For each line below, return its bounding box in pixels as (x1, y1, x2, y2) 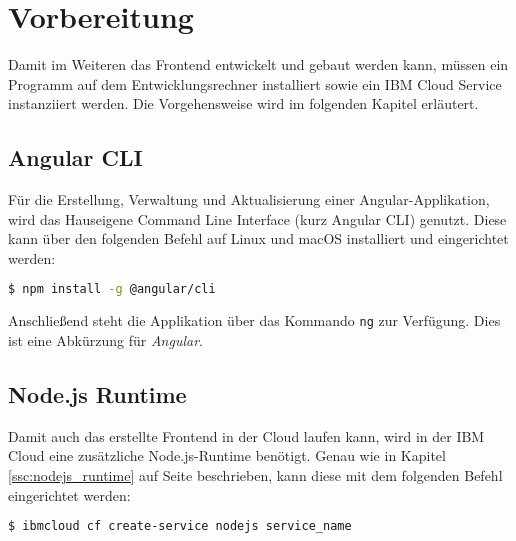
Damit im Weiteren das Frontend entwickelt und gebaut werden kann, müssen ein (8, 54, 509, 75)
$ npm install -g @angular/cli (8, 282, 216, 297)
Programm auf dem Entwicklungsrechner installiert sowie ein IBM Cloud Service (8, 73, 502, 94)
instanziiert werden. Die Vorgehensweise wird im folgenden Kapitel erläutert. (8, 93, 479, 114)
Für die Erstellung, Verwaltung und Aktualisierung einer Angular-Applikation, (8, 189, 490, 210)
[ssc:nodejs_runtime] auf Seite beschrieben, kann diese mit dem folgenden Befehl (8, 465, 503, 485)
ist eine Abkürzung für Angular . (8, 330, 203, 351)
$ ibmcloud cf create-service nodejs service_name (8, 519, 352, 534)
